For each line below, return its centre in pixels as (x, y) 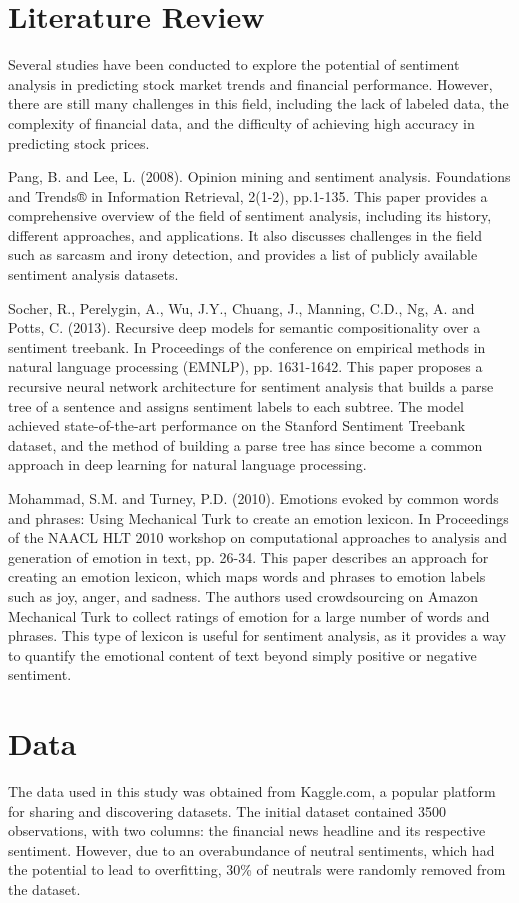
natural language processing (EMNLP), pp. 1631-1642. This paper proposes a (245, 366)
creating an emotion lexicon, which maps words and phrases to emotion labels (247, 576)
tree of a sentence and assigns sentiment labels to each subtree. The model (236, 405)
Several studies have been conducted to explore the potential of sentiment (234, 64)
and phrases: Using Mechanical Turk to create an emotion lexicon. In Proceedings (258, 517)
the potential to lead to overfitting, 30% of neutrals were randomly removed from (257, 869)
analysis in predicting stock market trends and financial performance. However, (250, 83)
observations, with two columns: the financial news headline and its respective (247, 830)
